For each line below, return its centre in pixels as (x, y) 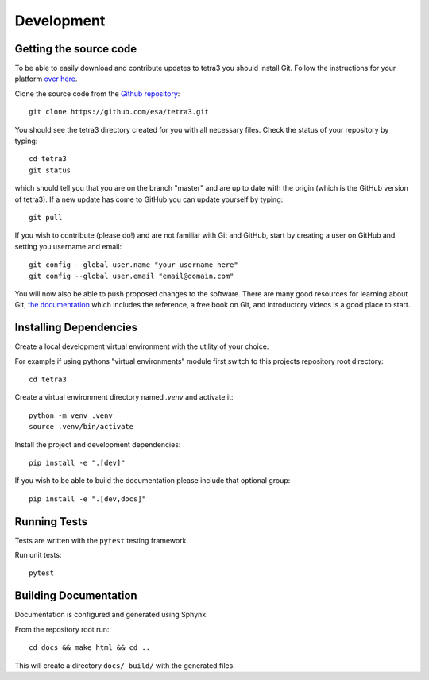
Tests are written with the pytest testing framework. (102, 540)
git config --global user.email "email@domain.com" (131, 276)
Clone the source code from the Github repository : (97, 93)
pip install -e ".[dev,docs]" (88, 499)
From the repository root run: (62, 629)
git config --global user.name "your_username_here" (133, 265)
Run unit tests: (38, 555)
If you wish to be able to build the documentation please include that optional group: (153, 481)
